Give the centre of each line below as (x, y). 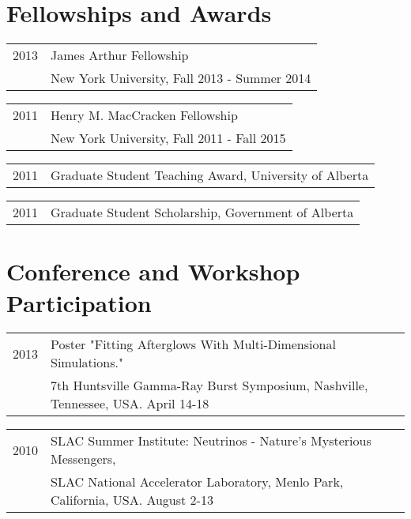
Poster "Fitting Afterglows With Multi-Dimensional (193, 344)
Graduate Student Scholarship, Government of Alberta (202, 212)
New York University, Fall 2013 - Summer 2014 (181, 78)
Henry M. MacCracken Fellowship (144, 115)
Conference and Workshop (153, 271)
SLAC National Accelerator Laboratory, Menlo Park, (197, 482)
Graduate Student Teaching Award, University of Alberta (210, 175)
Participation (79, 302)
